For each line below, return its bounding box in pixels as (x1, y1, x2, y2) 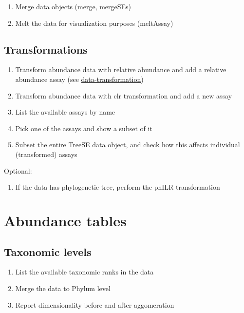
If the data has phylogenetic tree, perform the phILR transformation (15, 182, 220, 192)
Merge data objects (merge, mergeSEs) (15, 1, 131, 11)
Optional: (4, 165, 32, 176)
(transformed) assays (15, 149, 77, 159)
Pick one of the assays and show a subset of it (15, 123, 152, 133)
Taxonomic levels (4, 244, 92, 259)
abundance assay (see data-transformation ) (15, 74, 144, 84)
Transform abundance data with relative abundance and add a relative (15, 64, 226, 75)
